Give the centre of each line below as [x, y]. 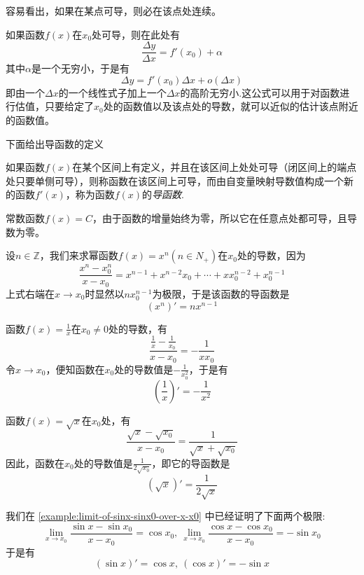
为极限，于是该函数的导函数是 [221, 293]
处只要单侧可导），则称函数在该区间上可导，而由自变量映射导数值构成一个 [175, 180]
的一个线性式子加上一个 [112, 92]
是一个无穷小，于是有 [80, 68]
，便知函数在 [75, 369]
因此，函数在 [35, 463]
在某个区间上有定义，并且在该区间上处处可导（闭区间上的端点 [215, 167]
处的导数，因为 [271, 255]
